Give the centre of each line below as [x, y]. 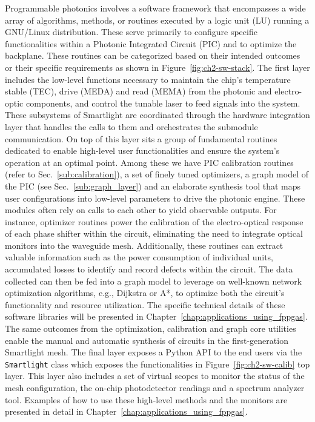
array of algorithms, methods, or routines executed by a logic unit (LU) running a [157, 20]
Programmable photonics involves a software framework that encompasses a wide [155, 8]
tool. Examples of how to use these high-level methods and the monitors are [146, 399]
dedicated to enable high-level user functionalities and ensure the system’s [142, 150]
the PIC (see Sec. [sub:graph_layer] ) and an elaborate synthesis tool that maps [153, 186]
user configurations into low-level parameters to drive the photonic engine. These [155, 198]
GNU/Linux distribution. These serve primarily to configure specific [131, 32]
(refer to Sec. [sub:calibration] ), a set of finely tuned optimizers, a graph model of [157, 174]
